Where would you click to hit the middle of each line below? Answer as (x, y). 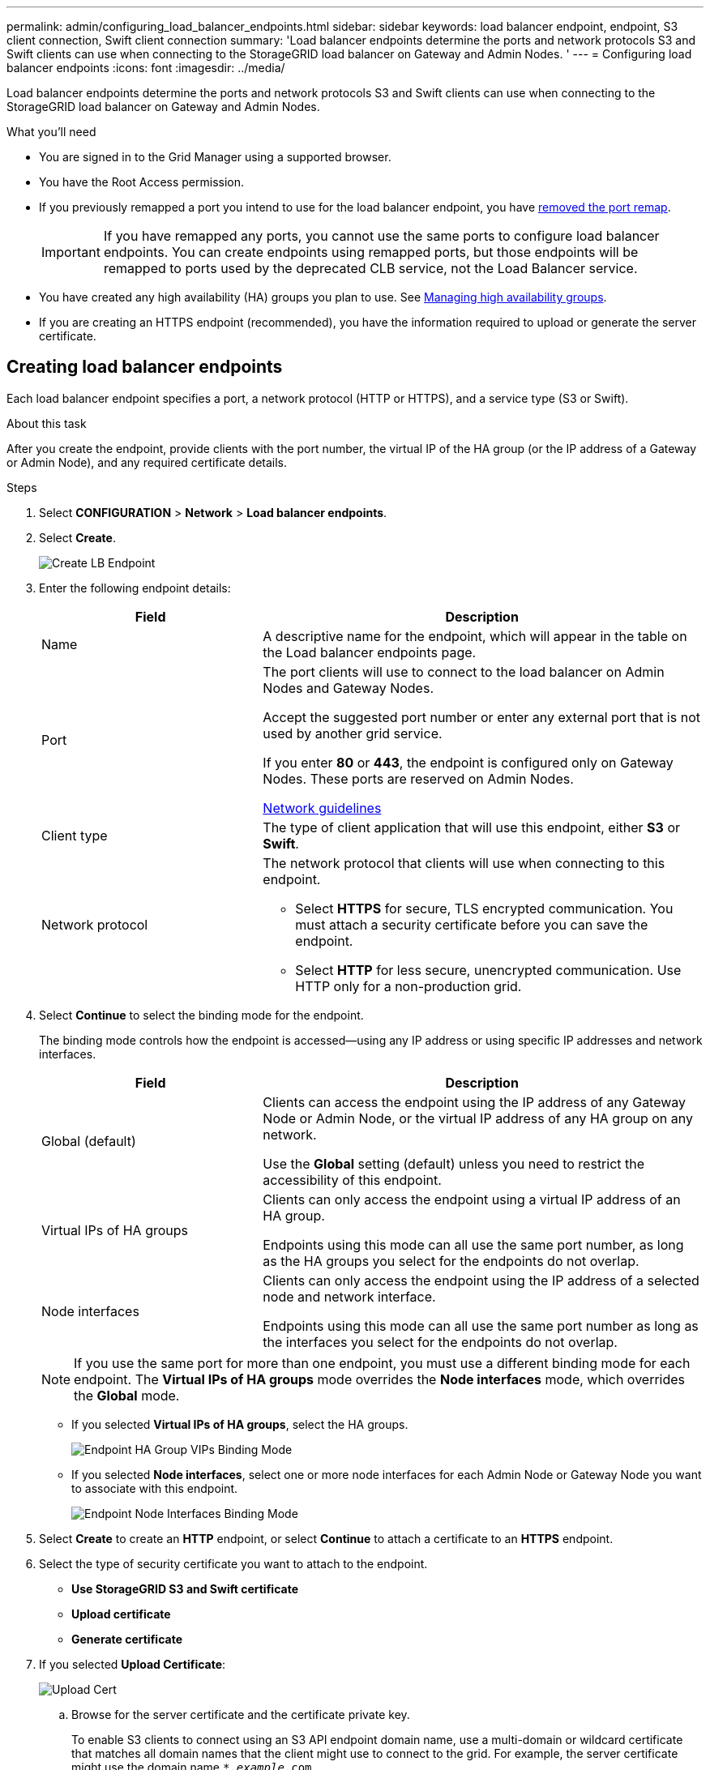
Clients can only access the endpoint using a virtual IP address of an (472, 1199)
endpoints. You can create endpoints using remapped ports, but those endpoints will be (371, 252)
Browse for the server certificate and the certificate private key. (241, 1714)
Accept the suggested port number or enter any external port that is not (481, 717)
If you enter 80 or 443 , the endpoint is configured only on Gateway (468, 762)
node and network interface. (349, 1296)
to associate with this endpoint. (155, 1488)
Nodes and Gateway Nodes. (348, 688)
